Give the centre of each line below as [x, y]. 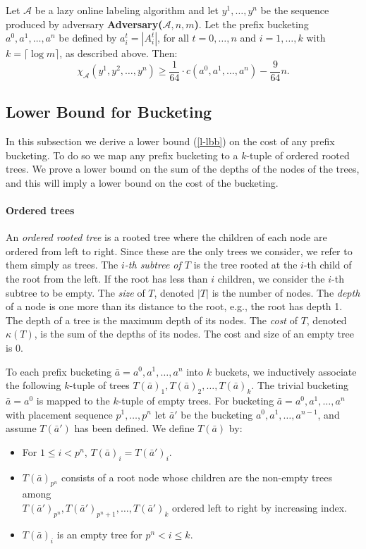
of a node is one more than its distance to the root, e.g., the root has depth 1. [174, 306]
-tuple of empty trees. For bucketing [196, 400]
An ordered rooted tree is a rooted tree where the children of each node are [166, 237]
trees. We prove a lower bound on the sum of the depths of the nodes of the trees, [183, 169]
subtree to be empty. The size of [75, 292]
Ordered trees [40, 210]
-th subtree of [153, 265]
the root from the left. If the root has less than [107, 278]
